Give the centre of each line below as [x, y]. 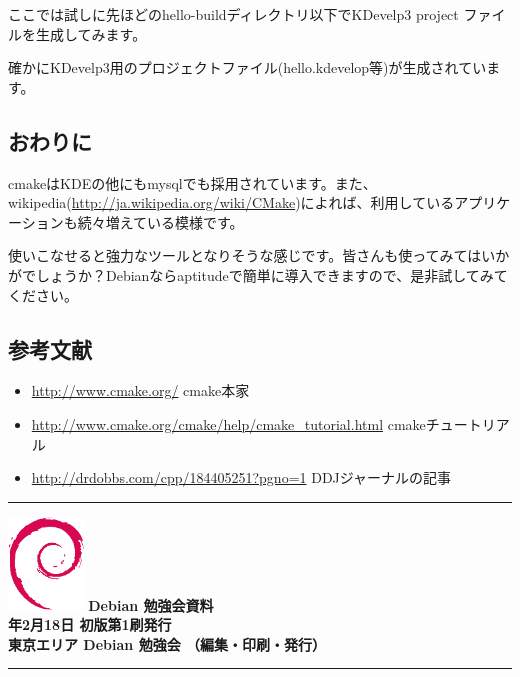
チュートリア [467, 423]
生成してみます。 [91, 33]
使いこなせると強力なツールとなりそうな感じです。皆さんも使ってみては [245, 255]
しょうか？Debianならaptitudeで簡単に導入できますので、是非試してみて [271, 274]
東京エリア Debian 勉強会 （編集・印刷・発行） [167, 643]
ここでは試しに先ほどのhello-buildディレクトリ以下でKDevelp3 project [233, 14]
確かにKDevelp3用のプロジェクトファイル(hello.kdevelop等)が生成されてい [247, 67]
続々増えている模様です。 [160, 221]
